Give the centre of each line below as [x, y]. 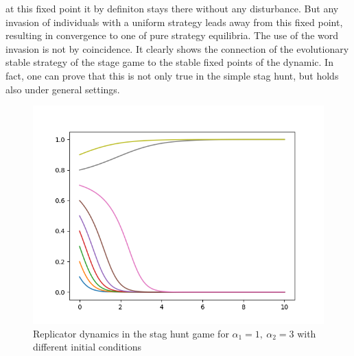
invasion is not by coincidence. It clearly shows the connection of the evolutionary [177, 48]
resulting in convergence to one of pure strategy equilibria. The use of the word [172, 35]
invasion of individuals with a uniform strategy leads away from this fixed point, [174, 22]
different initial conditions [87, 347]
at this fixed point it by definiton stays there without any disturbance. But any [172, 8]
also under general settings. [63, 89]
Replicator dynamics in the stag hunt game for [131, 333]
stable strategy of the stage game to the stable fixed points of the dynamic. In [169, 62]
